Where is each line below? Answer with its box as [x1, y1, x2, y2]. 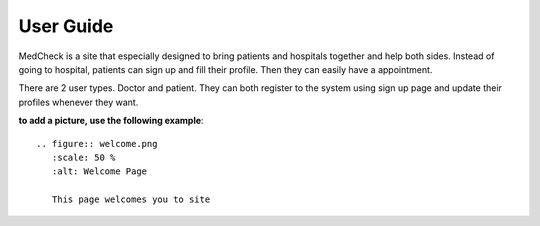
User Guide [18, 15, 114, 37]
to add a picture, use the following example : [18, 115, 204, 127]
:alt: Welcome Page [51, 166, 148, 177]
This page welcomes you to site [51, 194, 211, 205]
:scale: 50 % [51, 151, 116, 163]
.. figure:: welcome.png [36, 138, 158, 149]
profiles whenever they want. [18, 96, 139, 108]
